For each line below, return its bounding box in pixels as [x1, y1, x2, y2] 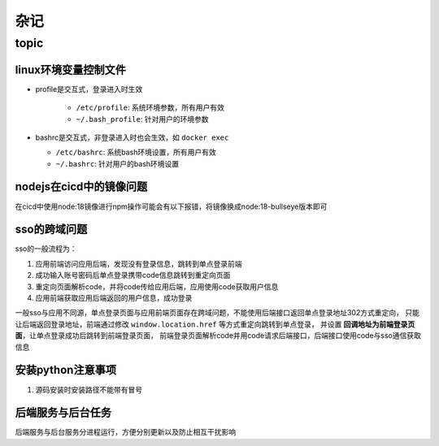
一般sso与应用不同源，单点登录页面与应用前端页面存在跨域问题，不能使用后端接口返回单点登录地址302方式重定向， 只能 [15, 308, 420, 318]
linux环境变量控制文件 [15, 63, 126, 76]
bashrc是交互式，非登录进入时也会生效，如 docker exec [35, 132, 229, 142]
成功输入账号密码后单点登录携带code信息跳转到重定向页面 [35, 271, 231, 280]
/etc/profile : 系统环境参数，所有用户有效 [76, 102, 225, 113]
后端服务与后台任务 [15, 406, 111, 420]
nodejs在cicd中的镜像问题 [15, 180, 148, 194]
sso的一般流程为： [15, 244, 77, 253]
